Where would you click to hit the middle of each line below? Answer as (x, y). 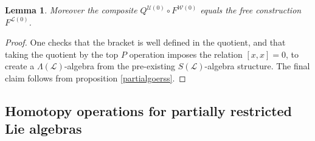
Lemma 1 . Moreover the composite (71, 10)
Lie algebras (43, 129)
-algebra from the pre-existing (120, 66)
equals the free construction (251, 10)
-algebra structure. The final (257, 66)
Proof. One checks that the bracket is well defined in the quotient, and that (145, 42)
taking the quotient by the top (62, 54)
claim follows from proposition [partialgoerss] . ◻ (95, 77)
